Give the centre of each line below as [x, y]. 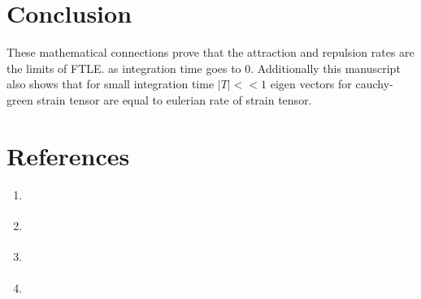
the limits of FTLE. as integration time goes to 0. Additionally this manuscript [204, 68]
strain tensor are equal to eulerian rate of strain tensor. [174, 99]
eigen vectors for [311, 84]
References [68, 155]
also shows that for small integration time [111, 84]
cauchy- [374, 84]
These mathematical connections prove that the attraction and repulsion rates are [210, 52]
